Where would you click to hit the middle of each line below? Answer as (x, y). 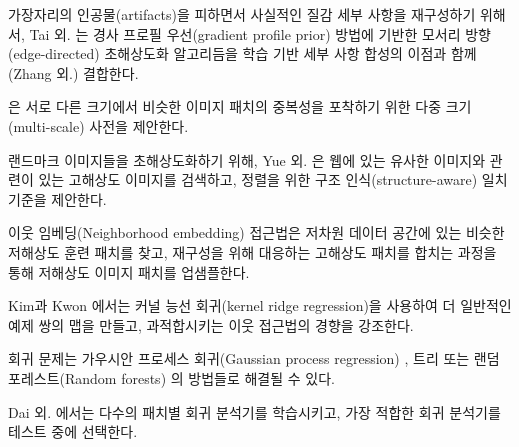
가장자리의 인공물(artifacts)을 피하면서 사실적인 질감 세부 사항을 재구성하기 (242, 14)
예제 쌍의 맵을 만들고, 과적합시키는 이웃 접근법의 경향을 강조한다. (211, 324)
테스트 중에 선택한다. (73, 431)
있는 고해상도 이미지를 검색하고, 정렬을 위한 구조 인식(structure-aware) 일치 (273, 179)
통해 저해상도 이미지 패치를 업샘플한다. (129, 271)
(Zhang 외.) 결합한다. (73, 72)
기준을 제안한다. (57, 198)
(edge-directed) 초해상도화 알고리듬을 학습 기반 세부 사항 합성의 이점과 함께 (242, 53)
